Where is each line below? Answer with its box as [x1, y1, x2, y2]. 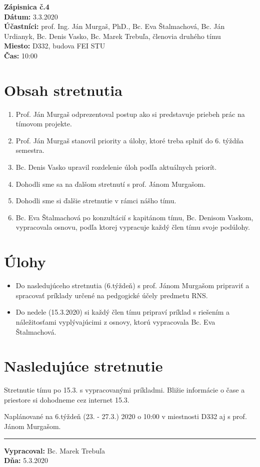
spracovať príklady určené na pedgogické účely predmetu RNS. [15, 290, 208, 300]
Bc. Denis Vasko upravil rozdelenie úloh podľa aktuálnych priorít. [15, 162, 217, 172]
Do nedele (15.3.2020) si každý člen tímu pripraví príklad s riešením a [15, 307, 229, 317]
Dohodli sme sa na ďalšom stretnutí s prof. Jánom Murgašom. [15, 178, 206, 189]
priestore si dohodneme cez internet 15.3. [4, 394, 129, 405]
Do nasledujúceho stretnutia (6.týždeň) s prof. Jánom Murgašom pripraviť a [15, 280, 249, 291]
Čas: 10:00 [4, 50, 37, 60]
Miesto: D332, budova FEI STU [4, 40, 105, 51]
